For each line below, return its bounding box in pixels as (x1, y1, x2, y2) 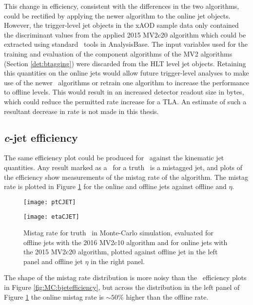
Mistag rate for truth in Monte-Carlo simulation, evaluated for (23, 228, 214, 238)
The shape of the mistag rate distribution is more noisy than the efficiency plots (4, 272, 247, 283)
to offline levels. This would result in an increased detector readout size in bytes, (4, 87, 244, 97)
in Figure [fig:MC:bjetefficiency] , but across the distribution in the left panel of (4, 282, 240, 292)
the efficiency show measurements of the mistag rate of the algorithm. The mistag (4, 172, 248, 182)
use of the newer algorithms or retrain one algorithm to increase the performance (4, 77, 250, 87)
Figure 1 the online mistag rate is (4, 291, 104, 302)
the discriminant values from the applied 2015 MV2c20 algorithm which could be (4, 29, 246, 39)
